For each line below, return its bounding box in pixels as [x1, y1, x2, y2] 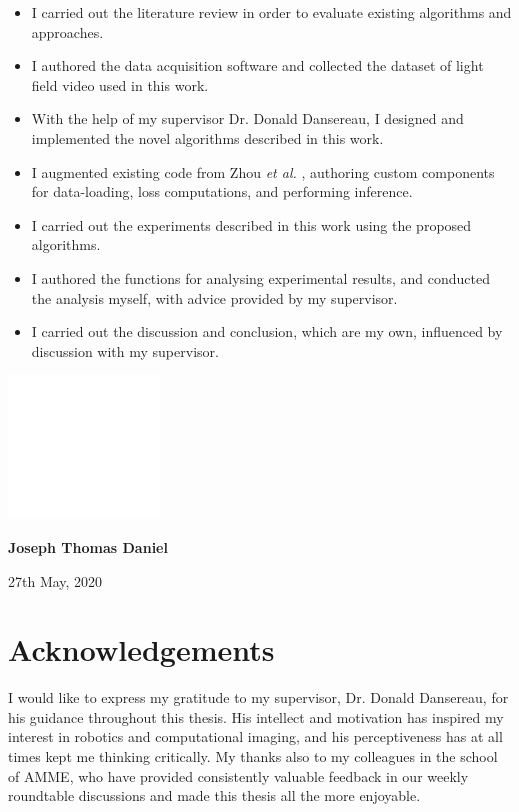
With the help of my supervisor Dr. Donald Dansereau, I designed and [31, 108, 464, 129]
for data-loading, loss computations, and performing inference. [31, 181, 413, 202]
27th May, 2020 [8, 570, 103, 591]
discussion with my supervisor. [31, 340, 219, 361]
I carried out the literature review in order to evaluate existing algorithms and [31, 2, 512, 22]
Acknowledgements [8, 629, 275, 670]
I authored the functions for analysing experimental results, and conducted [31, 267, 491, 288]
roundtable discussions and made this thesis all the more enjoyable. [8, 785, 421, 806]
